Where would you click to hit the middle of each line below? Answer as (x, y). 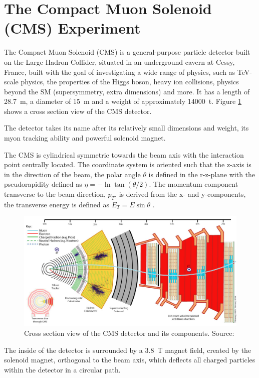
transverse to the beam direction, (55, 194)
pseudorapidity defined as (43, 184)
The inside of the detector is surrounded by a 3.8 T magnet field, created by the (128, 350)
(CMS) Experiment (72, 28)
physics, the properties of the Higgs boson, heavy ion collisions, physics (130, 82)
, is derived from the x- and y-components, (180, 194)
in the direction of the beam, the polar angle (72, 174)
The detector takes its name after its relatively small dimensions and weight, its (126, 128)
